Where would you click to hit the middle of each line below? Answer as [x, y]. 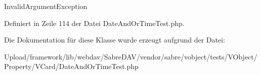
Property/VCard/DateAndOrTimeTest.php [71, 66]
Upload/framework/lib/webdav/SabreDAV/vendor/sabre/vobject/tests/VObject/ [131, 56]
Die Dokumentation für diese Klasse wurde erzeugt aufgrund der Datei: [115, 40]
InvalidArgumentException [46, 6]
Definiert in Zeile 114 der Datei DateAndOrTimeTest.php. [94, 23]
